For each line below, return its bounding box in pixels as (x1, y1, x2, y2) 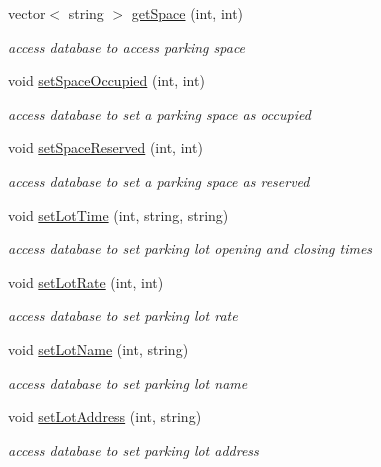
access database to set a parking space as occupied (8, 103, 311, 124)
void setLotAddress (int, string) (8, 406, 202, 427)
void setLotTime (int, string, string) (8, 204, 229, 225)
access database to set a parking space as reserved (8, 170, 310, 191)
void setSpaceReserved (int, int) (8, 137, 203, 158)
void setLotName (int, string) (8, 338, 189, 359)
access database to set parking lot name (8, 372, 248, 393)
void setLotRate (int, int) (8, 271, 164, 292)
